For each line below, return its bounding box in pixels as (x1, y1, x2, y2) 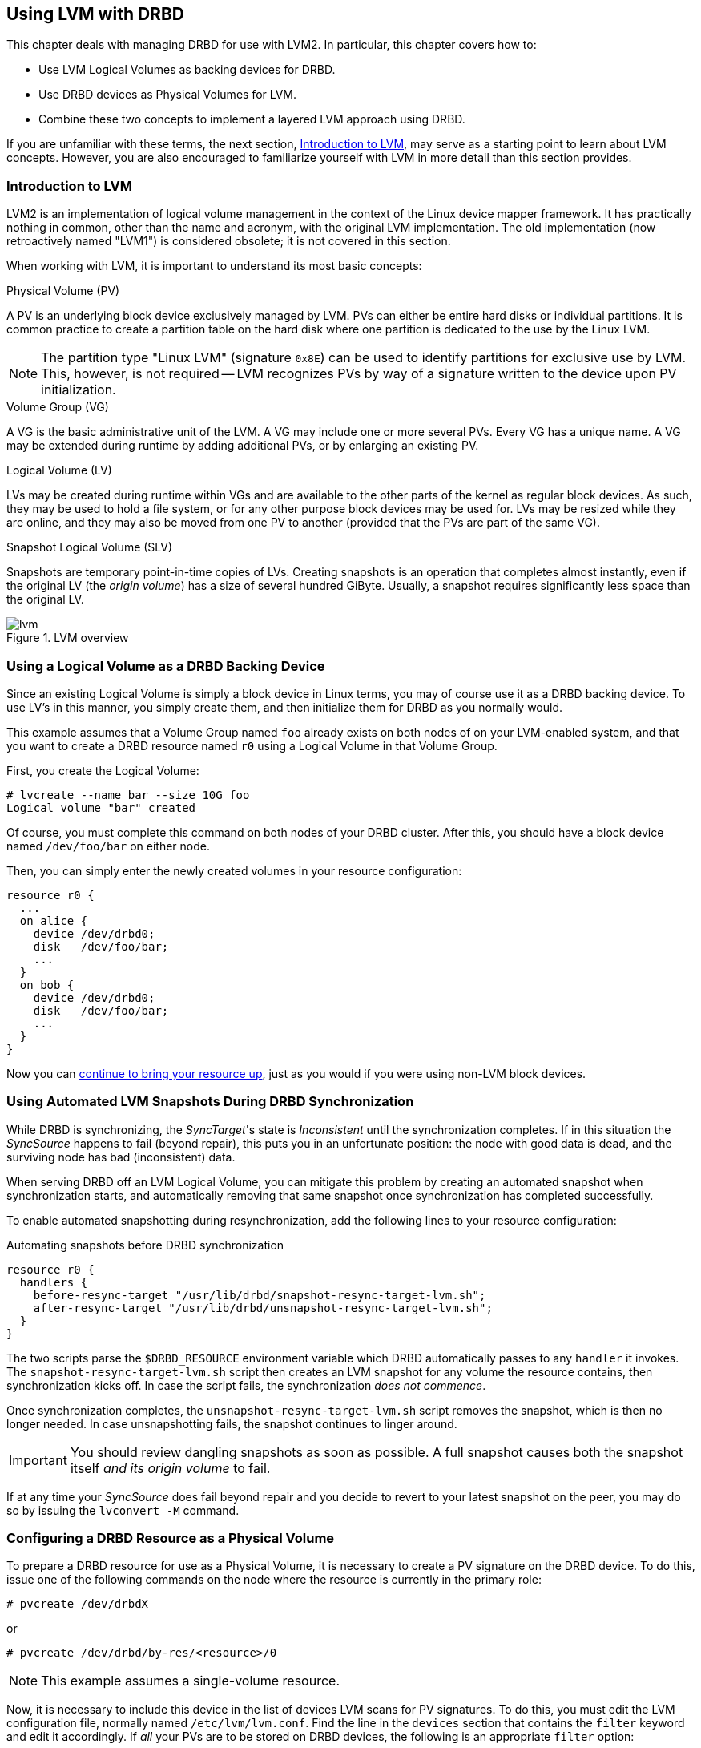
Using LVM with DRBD (6, 4, 184, 24)
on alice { (19, 914, 88, 927)
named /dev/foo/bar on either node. (6, 838, 210, 853)
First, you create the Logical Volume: (6, 763, 199, 777)
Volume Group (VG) (6, 400, 109, 414)
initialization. (41, 381, 116, 398)
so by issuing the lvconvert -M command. (6, 1503, 240, 1517)
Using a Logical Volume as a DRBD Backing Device (6, 657, 325, 674)
